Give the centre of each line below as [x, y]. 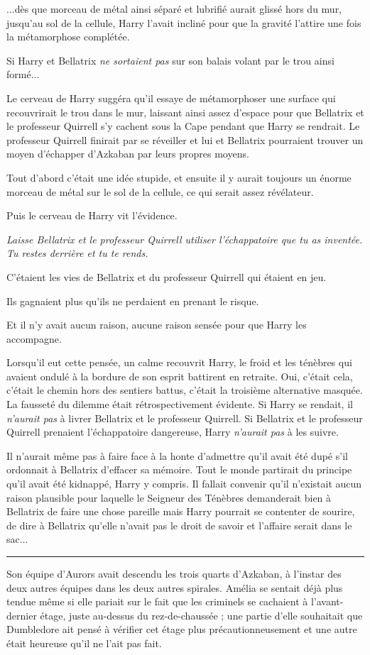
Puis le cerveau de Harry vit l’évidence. [92, 215]
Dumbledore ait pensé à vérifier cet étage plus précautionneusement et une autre [182, 629]
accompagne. [34, 338]
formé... [23, 74]
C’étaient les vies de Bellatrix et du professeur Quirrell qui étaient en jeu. [167, 276]
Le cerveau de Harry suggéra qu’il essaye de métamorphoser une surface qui [171, 98]
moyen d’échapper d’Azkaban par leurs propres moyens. [128, 154]
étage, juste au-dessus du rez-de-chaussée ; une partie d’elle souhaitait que [201, 615]
